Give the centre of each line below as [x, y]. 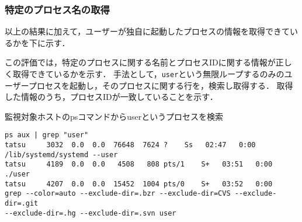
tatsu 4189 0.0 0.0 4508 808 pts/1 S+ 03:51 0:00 [139, 164]
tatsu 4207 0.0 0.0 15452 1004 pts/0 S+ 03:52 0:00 [139, 184]
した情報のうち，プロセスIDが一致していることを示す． [111, 97]
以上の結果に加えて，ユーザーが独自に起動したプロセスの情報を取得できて [147, 31]
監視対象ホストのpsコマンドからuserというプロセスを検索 [114, 116]
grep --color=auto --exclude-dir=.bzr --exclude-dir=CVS [118, 194]
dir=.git [22, 204]
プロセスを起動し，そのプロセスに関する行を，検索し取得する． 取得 [161, 85]
